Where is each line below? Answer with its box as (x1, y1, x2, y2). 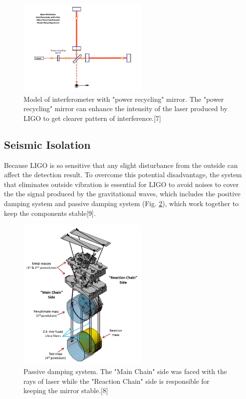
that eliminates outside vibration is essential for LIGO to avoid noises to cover (4, 179, 239, 189)
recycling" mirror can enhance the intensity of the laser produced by (23, 103, 228, 114)
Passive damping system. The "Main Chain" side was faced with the (23, 366, 227, 376)
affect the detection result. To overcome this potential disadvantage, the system (4, 169, 242, 180)
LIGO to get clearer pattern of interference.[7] (23, 113, 161, 123)
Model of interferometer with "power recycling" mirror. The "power (23, 94, 224, 104)
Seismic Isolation (4, 137, 91, 152)
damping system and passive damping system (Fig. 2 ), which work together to (4, 198, 239, 208)
